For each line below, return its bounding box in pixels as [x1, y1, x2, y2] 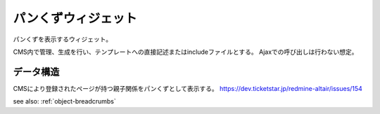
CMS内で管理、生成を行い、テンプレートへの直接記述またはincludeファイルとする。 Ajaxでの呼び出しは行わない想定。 [13, 48, 358, 56]
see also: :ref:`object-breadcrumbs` [13, 97, 116, 106]
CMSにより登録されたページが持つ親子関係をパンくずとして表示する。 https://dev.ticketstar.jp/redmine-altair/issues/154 [13, 84, 362, 92]
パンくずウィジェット [13, 10, 137, 26]
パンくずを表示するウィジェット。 [13, 35, 113, 43]
